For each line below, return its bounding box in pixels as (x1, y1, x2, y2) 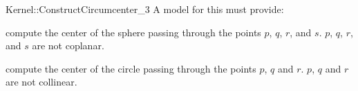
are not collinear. (6, 75, 77, 89)
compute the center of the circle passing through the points (6, 61, 256, 75)
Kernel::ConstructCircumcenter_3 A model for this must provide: (6, 2, 284, 16)
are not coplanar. (32, 38, 104, 53)
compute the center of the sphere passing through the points (6, 25, 261, 39)
